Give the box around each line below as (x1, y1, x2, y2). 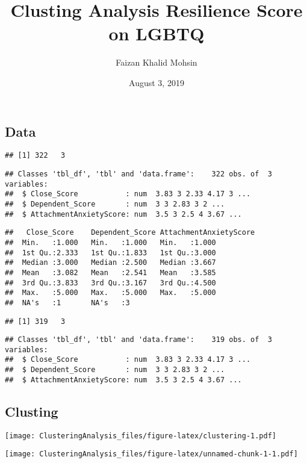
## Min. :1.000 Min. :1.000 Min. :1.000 (5, 238, 216, 247)
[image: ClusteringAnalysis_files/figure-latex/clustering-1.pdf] (5, 431, 277, 440)
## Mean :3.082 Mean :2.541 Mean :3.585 (5, 268, 216, 277)
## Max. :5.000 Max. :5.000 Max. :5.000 (5, 288, 216, 297)
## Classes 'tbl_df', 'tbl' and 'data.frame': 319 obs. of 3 (5, 335, 272, 344)
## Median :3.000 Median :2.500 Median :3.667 (5, 258, 216, 267)
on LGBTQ (108, 21, 205, 46)
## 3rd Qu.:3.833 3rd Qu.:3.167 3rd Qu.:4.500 (5, 278, 216, 287)
